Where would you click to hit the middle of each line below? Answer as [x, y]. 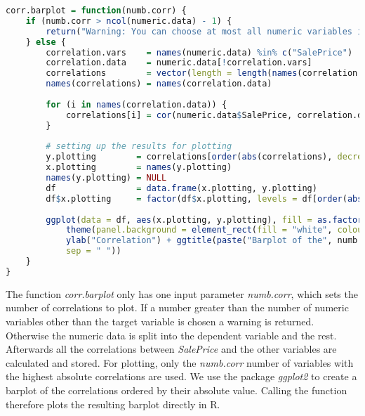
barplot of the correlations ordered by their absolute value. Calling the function [177, 390]
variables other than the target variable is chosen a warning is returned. [160, 321]
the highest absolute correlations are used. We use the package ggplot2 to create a [181, 376]
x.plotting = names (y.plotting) [139, 168]
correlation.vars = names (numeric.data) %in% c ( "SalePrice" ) [199, 52]
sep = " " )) [93, 251]
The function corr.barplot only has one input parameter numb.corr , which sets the [182, 293]
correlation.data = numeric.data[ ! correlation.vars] [179, 63]
